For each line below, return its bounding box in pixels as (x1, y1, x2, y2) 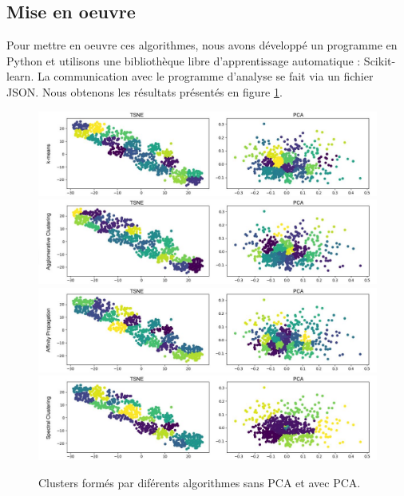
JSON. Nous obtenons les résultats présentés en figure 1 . (6, 83, 283, 100)
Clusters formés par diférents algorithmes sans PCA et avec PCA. (38, 474, 361, 490)
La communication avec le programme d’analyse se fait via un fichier (37, 68, 374, 85)
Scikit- (363, 52, 396, 69)
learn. (6, 68, 34, 85)
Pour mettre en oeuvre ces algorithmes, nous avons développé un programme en (6, 37, 398, 53)
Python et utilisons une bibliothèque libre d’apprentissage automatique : (6, 52, 361, 69)
